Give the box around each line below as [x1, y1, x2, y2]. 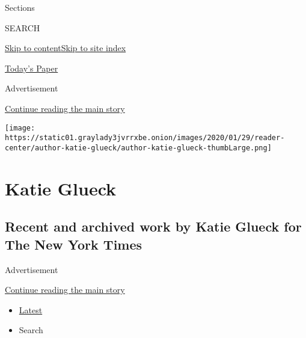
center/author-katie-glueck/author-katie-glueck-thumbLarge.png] [5, 143, 272, 152]
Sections [5, 1, 35, 13]
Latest [19, 303, 43, 316]
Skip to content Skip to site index [5, 41, 126, 54]
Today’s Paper [5, 61, 58, 74]
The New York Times [5, 235, 142, 253]
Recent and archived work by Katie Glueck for [5, 217, 302, 236]
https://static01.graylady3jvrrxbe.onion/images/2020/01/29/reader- [5, 134, 285, 143]
